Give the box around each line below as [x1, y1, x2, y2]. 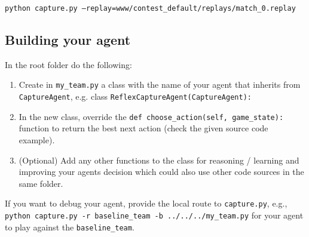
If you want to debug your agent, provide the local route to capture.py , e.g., [5, 197, 287, 210]
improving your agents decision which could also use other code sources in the [19, 165, 304, 178]
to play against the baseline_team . [5, 220, 134, 233]
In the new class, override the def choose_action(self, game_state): [19, 110, 284, 122]
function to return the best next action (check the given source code [19, 122, 268, 134]
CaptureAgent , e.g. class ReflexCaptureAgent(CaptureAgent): [19, 90, 252, 103]
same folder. [19, 177, 63, 189]
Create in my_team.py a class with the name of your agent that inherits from [19, 78, 301, 91]
